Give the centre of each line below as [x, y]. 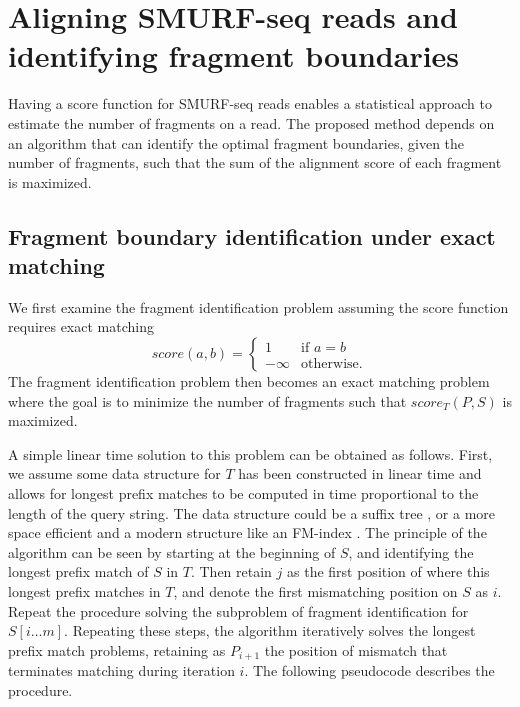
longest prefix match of [78, 571]
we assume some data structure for [114, 473]
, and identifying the [411, 551]
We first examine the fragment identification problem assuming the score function [258, 306]
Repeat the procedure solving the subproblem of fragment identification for [238, 610]
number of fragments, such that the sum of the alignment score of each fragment [255, 162]
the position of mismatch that [356, 649]
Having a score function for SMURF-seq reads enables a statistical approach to [250, 103]
